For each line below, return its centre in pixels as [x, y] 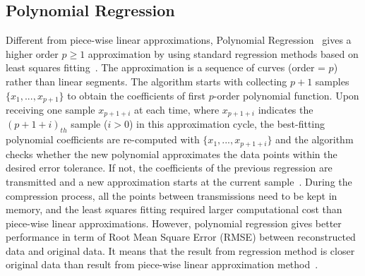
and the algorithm [315, 139]
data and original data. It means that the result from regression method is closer [180, 250]
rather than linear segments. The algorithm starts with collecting [146, 81]
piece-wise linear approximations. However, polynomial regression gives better [174, 223]
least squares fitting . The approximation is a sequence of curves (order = [166, 67]
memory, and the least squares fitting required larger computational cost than [174, 209]
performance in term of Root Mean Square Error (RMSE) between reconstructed [181, 237]
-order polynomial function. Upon [286, 95]
